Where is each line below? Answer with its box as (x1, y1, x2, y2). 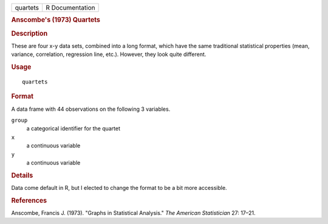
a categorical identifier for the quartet (26, 125, 121, 132)
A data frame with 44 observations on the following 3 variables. (11, 105, 171, 113)
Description (11, 29, 48, 38)
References (11, 196, 47, 205)
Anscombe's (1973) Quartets (11, 16, 100, 24)
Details (11, 171, 33, 180)
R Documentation (46, 4, 95, 12)
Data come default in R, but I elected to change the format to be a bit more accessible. (11, 184, 227, 192)
